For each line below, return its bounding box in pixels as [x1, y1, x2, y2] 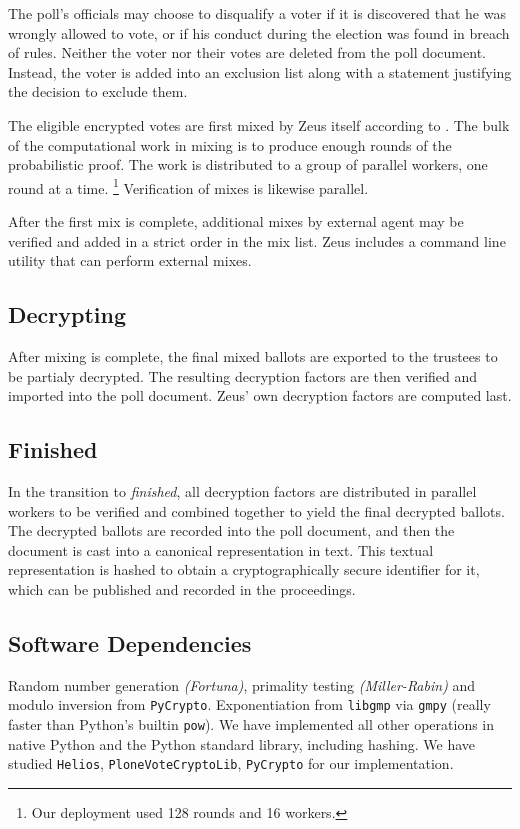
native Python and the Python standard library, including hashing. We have [8, 733, 476, 754]
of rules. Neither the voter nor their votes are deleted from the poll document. [8, 42, 486, 63]
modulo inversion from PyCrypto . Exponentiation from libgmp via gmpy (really [8, 694, 491, 715]
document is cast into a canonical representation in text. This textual [8, 539, 434, 560]
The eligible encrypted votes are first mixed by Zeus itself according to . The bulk [8, 114, 510, 135]
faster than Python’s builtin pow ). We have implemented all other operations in [8, 713, 495, 734]
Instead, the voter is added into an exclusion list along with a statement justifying [8, 61, 512, 82]
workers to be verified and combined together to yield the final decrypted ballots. [8, 500, 505, 521]
